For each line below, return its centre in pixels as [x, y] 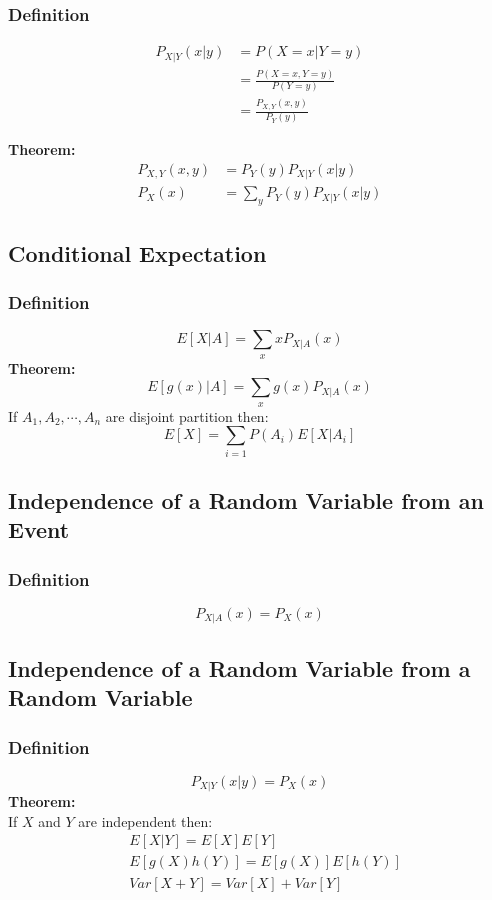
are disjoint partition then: [187, 415]
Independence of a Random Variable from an [246, 499]
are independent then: [145, 820]
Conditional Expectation [137, 252]
